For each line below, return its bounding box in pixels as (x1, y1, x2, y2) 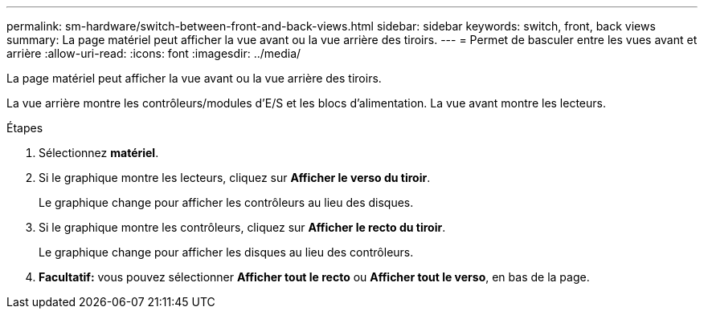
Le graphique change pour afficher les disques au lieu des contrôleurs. (39, 245, 414, 259)
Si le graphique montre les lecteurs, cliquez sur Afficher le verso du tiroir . (39, 171, 431, 184)
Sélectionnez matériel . (39, 146, 159, 160)
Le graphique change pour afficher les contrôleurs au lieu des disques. (39, 196, 414, 209)
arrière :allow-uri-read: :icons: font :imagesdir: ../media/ (6, 46, 301, 60)
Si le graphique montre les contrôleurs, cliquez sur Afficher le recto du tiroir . (39, 220, 446, 234)
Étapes (6, 121, 43, 135)
